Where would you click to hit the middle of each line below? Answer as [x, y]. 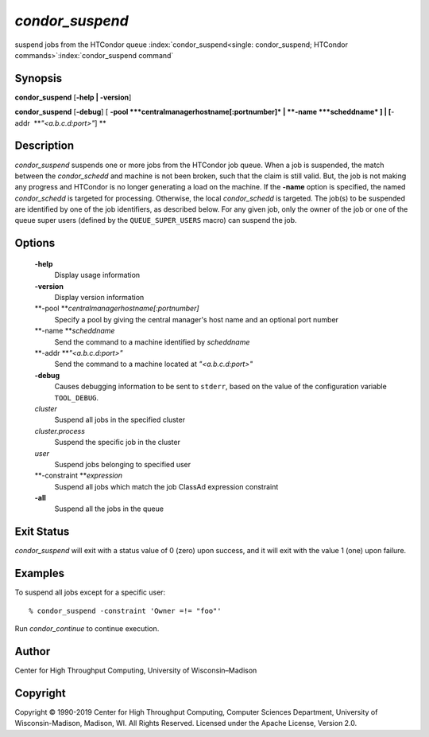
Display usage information [97, 275]
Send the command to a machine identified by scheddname [152, 341]
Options [35, 243]
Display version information [99, 298]
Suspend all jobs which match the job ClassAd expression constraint [166, 486]
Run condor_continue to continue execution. [87, 629]
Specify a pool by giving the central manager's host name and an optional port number [197, 319]
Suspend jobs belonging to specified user [123, 464]
